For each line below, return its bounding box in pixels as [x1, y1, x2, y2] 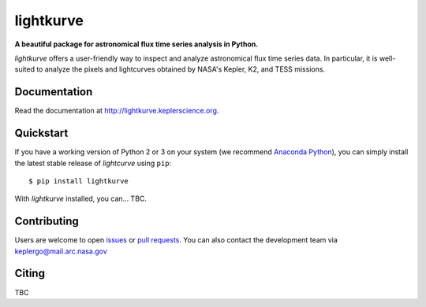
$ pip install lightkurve [28, 176, 129, 185]
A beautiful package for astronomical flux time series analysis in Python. [14, 39, 259, 49]
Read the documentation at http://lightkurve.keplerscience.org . [14, 106, 219, 116]
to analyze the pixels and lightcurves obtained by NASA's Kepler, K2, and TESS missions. [36, 65, 326, 74]
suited [14, 65, 35, 74]
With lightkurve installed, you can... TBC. [14, 194, 148, 204]
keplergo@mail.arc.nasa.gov [14, 246, 108, 256]
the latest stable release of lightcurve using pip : [14, 158, 172, 168]
